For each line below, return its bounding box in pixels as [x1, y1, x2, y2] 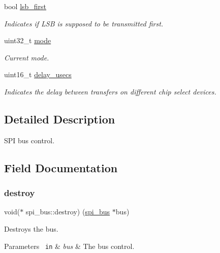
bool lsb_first [4, 1, 47, 11]
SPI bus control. [4, 135, 55, 145]
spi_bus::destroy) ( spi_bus [25, 206, 110, 217]
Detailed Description [4, 111, 115, 126]
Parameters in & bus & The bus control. [4, 240, 135, 251]
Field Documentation [4, 160, 118, 175]
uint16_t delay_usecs [4, 69, 72, 80]
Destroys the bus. [4, 223, 58, 234]
